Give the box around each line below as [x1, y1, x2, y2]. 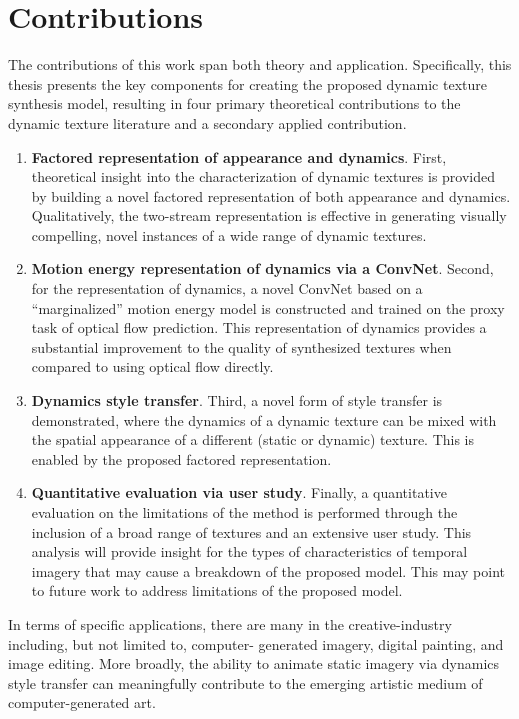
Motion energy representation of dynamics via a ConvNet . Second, [31, 258, 494, 279]
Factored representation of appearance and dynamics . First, [31, 146, 447, 167]
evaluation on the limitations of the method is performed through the [31, 502, 458, 522]
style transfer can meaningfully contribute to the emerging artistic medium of [8, 672, 483, 693]
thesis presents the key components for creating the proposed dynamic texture [8, 73, 487, 94]
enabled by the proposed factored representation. [31, 448, 332, 469]
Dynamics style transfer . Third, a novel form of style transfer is [31, 390, 443, 411]
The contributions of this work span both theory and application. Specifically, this [8, 54, 512, 75]
